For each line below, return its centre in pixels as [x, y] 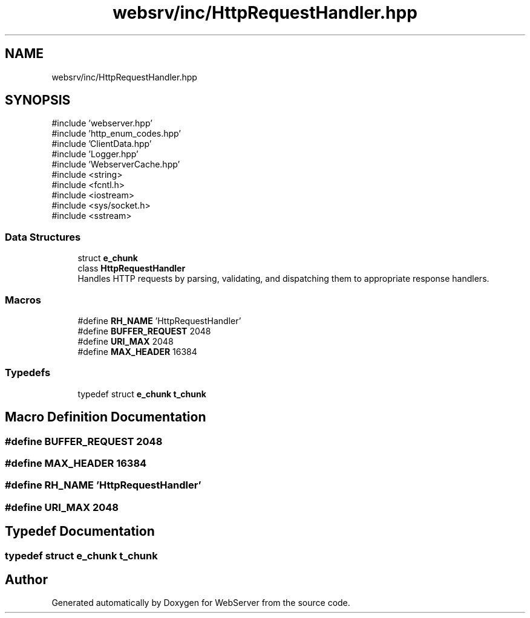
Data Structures [43, 237]
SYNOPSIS [38, 100]
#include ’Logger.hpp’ [95, 154]
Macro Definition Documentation [106, 417]
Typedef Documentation [80, 532]
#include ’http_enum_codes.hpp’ [116, 134]
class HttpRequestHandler [132, 268]
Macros [23, 300]
